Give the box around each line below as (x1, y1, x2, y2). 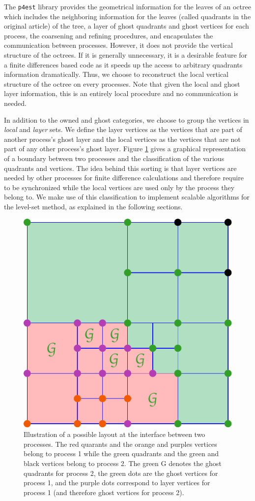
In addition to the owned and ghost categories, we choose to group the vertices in (4, 114, 249, 125)
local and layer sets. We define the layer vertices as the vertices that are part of (4, 124, 242, 134)
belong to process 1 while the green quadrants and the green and (24, 448, 219, 459)
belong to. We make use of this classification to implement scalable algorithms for (4, 192, 250, 202)
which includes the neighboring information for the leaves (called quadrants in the (4, 11, 251, 21)
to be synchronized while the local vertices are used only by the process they (4, 182, 235, 192)
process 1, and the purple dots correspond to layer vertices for (24, 477, 210, 488)
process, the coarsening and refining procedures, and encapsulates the (4, 30, 213, 40)
